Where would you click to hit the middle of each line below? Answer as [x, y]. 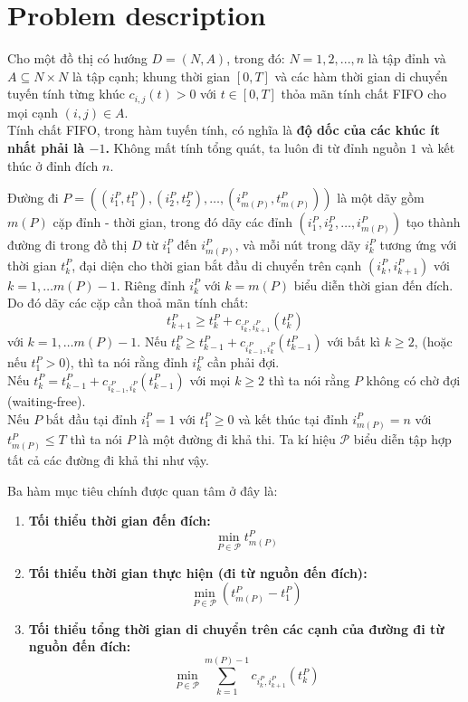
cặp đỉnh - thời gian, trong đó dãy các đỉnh [172, 222]
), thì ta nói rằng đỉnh [127, 362]
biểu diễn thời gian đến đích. [373, 285]
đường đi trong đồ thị [67, 245]
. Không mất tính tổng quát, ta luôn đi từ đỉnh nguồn [256, 147]
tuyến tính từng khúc [66, 94]
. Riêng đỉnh [151, 285]
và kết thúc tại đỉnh [293, 418]
